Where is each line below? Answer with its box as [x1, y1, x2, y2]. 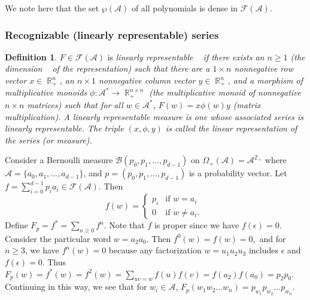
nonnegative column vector [98, 74, 196, 86]
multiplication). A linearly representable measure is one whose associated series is [5, 110, 304, 123]
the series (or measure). [5, 133, 92, 146]
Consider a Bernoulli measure [5, 154, 113, 166]
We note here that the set [5, 2, 99, 14]
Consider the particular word [5, 232, 111, 244]
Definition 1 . [5, 50, 57, 63]
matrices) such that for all [27, 98, 123, 111]
